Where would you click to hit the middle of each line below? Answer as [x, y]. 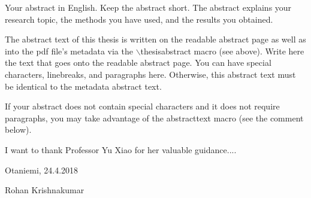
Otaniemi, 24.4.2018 [42, 170]
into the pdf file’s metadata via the [69, 51]
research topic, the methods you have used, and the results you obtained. [139, 19]
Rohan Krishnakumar [45, 190]
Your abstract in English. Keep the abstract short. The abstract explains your [148, 7]
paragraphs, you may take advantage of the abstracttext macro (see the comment [154, 118]
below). [18, 130]
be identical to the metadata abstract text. [83, 86]
